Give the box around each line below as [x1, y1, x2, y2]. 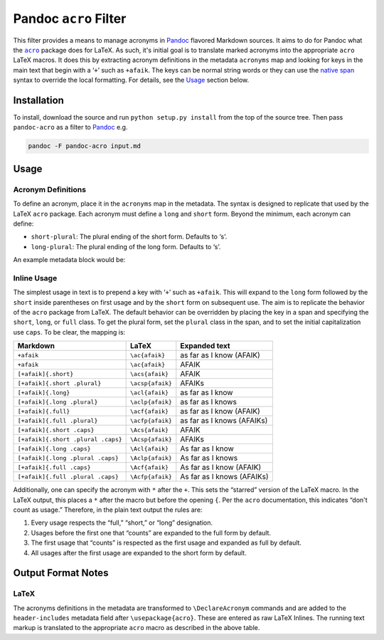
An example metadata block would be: [13, 256, 126, 264]
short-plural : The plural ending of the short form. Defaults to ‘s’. [31, 232, 228, 241]
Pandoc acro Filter [13, 11, 127, 26]
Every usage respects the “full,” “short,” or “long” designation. [31, 518, 213, 527]
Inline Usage [13, 273, 58, 283]
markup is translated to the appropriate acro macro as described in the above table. [13, 624, 260, 632]
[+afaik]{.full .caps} [17, 463, 92, 471]
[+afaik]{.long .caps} [17, 445, 92, 452]
